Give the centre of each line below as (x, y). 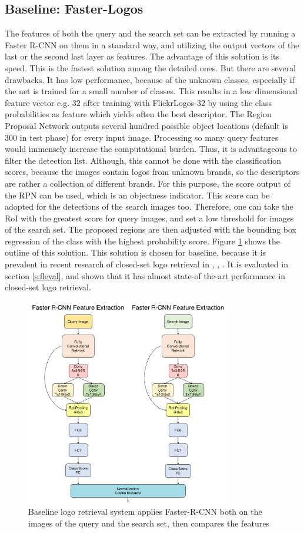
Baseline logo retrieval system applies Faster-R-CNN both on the (145, 512)
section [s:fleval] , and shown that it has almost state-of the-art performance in (145, 275)
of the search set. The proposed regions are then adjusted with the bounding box (151, 229)
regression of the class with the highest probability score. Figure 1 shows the (143, 241)
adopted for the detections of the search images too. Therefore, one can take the (149, 206)
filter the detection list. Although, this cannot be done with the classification (143, 160)
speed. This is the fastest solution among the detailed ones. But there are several (151, 67)
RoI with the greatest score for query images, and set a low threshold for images (149, 218)
